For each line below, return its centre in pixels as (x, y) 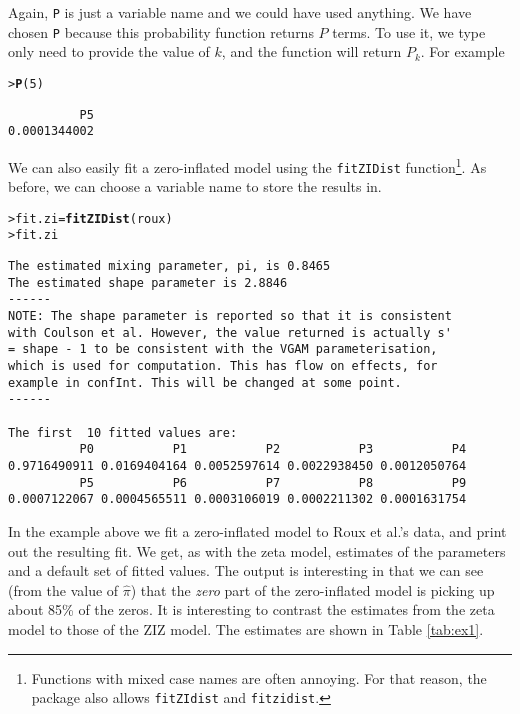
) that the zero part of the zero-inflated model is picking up (312, 589)
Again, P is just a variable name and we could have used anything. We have (240, 12)
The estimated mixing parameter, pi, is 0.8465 (169, 266)
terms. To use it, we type (409, 31)
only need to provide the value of (109, 51)
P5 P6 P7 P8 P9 (273, 482)
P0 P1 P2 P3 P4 (273, 449)
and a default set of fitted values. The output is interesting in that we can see (246, 570)
